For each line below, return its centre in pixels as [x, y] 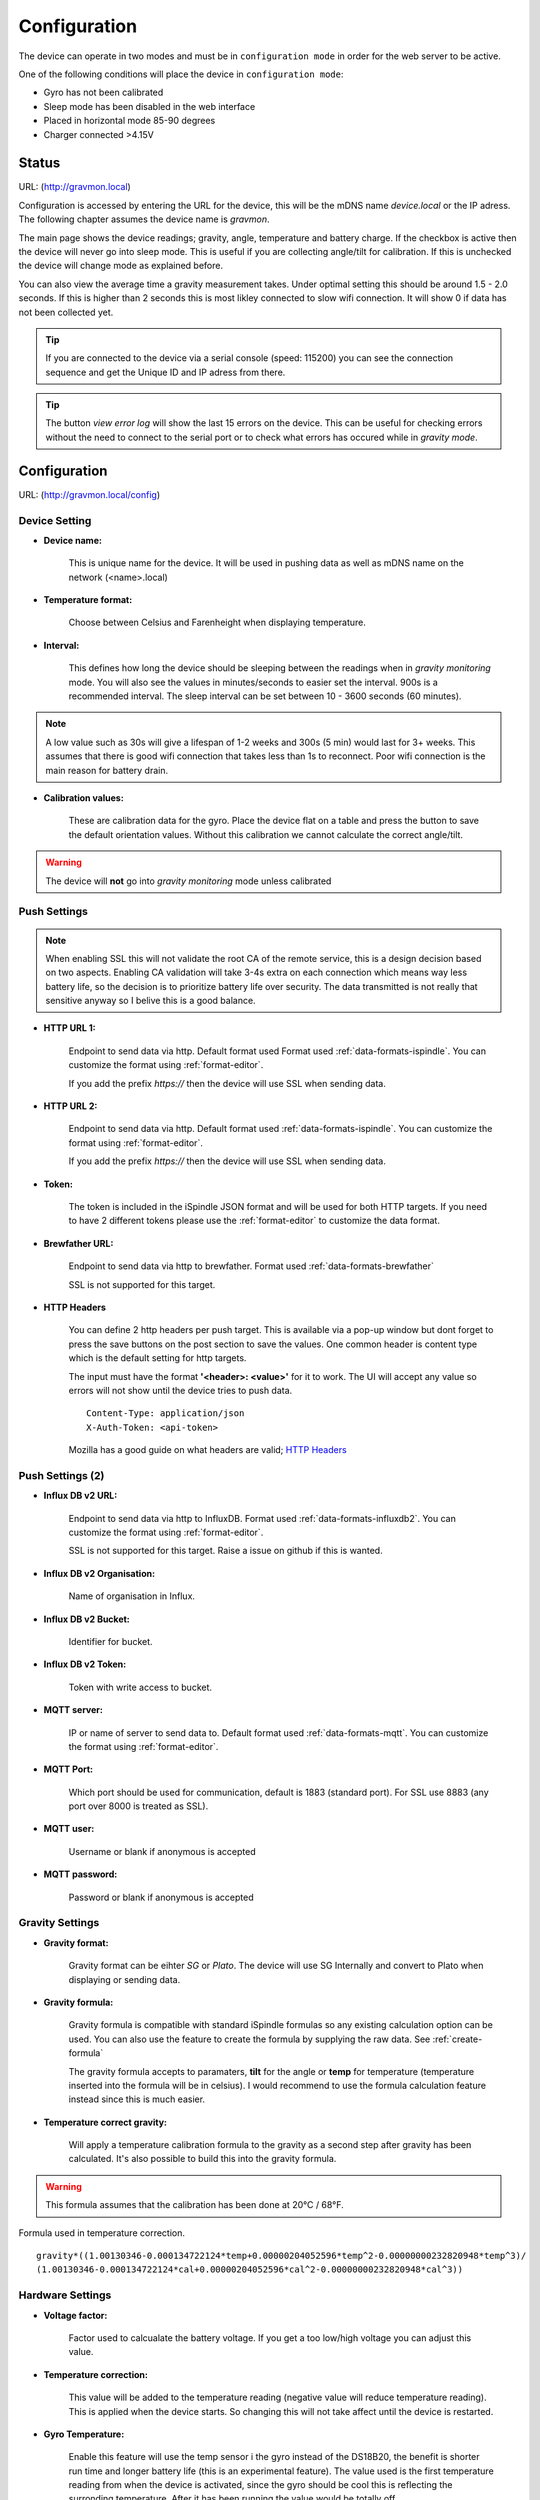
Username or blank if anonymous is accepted [162, 1851]
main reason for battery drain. [107, 770]
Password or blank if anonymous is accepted [161, 1897]
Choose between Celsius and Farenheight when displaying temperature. [217, 622]
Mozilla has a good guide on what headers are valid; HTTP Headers [207, 1450]
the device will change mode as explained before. [121, 266]
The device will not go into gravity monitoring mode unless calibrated [188, 881]
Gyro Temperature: [84, 2434]
